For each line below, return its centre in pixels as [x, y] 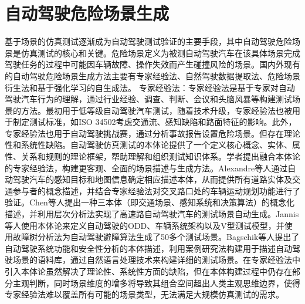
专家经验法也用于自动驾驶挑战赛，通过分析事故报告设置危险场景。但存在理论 [152, 133]
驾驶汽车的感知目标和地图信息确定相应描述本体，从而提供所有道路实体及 [152, 179]
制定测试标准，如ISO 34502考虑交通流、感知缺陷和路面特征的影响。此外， [155, 122]
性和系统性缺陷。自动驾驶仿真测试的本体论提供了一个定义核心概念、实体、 [148, 145]
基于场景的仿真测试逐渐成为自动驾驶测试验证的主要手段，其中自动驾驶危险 [148, 41]
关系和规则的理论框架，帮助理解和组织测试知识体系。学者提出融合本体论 [160, 156]
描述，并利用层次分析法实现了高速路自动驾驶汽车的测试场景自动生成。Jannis [152, 214]
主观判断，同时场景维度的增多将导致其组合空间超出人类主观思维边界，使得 [156, 283]
